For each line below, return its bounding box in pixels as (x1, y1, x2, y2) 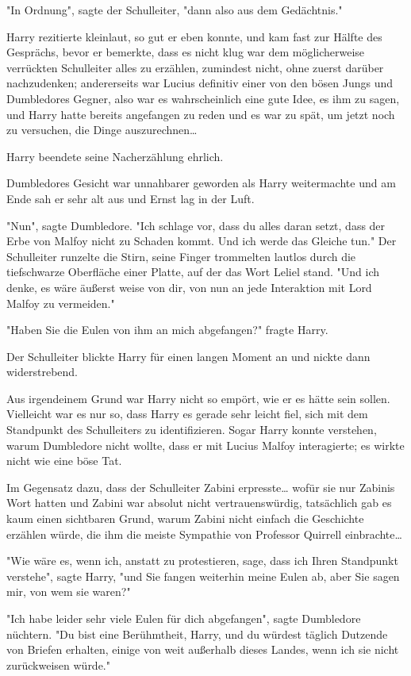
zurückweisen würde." (6, 656, 110, 673)
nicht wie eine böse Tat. (6, 452, 122, 469)
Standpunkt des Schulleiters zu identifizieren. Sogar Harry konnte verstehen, (6, 421, 377, 438)
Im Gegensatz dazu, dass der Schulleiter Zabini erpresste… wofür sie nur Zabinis (6, 478, 395, 495)
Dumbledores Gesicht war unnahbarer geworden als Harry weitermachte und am (6, 175, 396, 191)
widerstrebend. (6, 363, 79, 380)
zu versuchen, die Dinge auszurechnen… (6, 121, 198, 138)
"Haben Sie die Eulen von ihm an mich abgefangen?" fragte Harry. (6, 321, 328, 338)
